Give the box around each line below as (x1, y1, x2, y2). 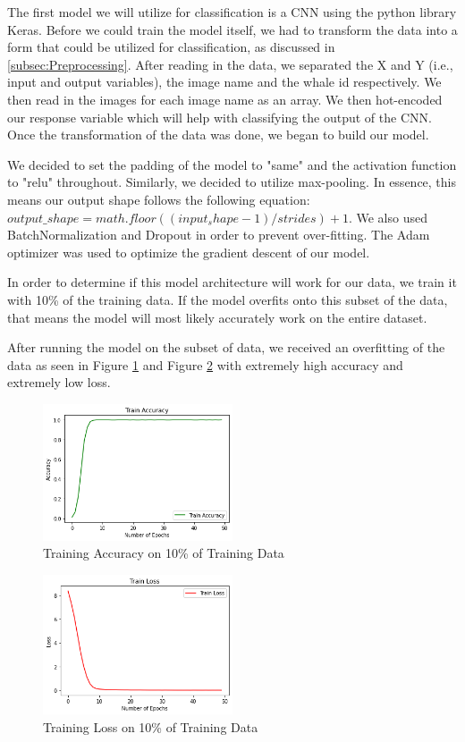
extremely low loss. (7, 373, 111, 392)
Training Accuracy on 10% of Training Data (43, 544, 284, 562)
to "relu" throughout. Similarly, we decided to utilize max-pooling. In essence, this (7, 173, 457, 191)
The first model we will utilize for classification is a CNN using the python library (7, 3, 457, 21)
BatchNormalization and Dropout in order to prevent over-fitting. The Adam (7, 225, 430, 244)
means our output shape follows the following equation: (7, 190, 310, 208)
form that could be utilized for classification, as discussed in (7, 38, 335, 56)
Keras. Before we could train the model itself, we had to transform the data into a (7, 20, 458, 38)
